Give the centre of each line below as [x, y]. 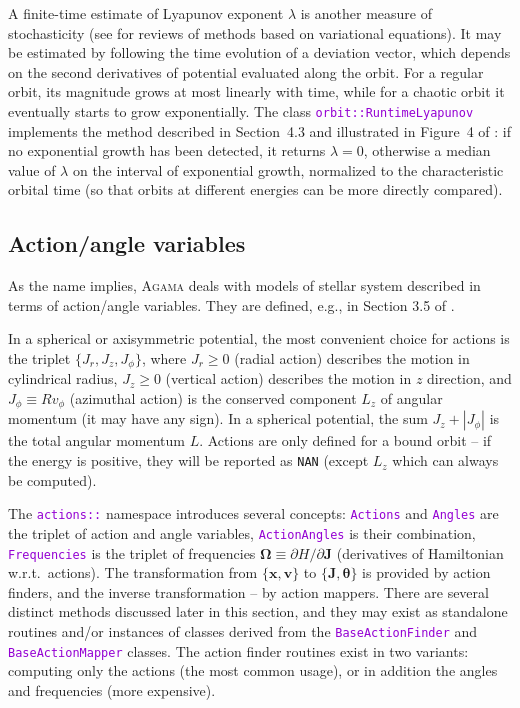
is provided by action [426, 572]
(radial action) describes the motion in [352, 357]
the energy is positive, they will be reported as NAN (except [188, 460]
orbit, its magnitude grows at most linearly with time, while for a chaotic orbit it [256, 91]
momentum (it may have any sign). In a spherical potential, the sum [218, 418]
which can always [445, 460]
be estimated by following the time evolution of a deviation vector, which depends [259, 52]
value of [32, 169]
